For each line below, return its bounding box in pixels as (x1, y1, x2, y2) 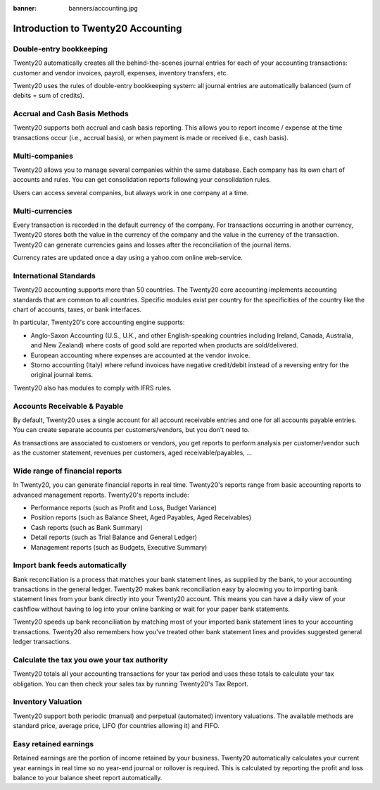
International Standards (13, 271, 96, 280)
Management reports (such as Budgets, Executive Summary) (30, 543, 208, 551)
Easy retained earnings (13, 739, 94, 748)
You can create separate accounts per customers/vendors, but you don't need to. (13, 426, 250, 434)
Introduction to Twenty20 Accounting (13, 22, 182, 35)
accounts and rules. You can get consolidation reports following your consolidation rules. (13, 175, 271, 184)
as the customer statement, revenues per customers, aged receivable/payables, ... (13, 448, 253, 457)
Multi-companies (13, 151, 74, 161)
